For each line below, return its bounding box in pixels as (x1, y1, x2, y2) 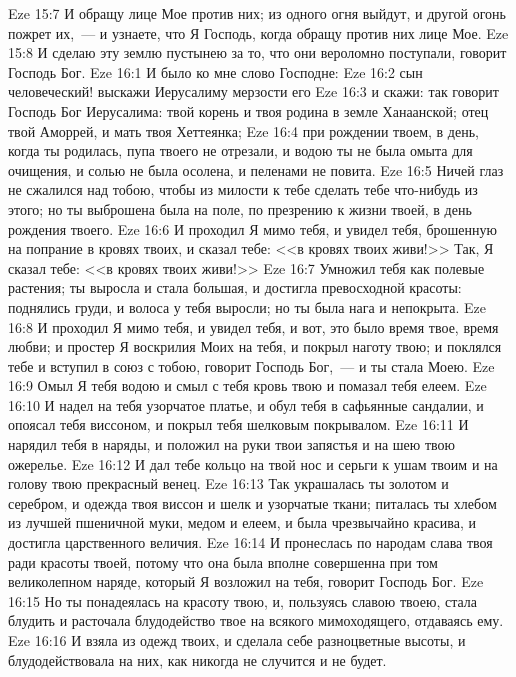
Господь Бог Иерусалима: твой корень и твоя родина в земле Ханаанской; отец (8, 100, 489, 121)
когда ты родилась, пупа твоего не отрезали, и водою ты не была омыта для (8, 140, 473, 161)
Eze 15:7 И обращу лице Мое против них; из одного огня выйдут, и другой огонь (8, 3, 506, 23)
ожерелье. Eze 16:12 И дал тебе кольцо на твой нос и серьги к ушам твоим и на (8, 453, 498, 474)
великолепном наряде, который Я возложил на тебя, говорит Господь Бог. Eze (8, 571, 484, 592)
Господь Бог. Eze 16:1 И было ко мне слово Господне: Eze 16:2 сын (8, 61, 423, 82)
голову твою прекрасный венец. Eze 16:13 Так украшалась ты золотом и (8, 473, 449, 494)
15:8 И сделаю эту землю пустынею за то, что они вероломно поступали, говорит (8, 42, 507, 63)
